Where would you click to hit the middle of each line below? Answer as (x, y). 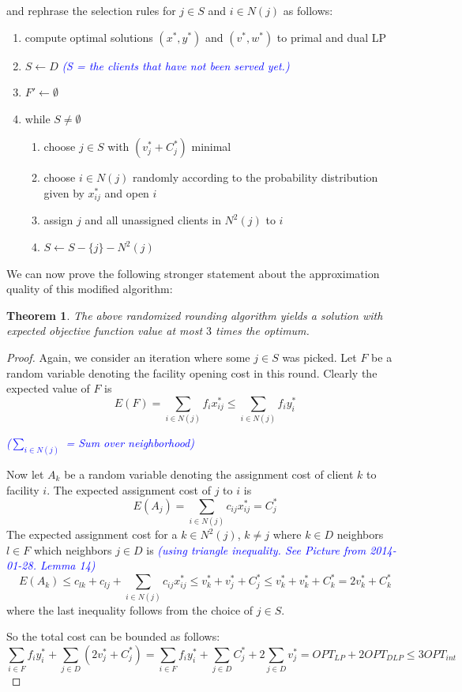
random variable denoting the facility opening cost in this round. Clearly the (192, 372)
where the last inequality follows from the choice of (130, 609)
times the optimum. (263, 331)
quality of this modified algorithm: (90, 289)
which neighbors (73, 549)
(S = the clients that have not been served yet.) (176, 65)
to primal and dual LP (331, 37)
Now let (25, 474)
